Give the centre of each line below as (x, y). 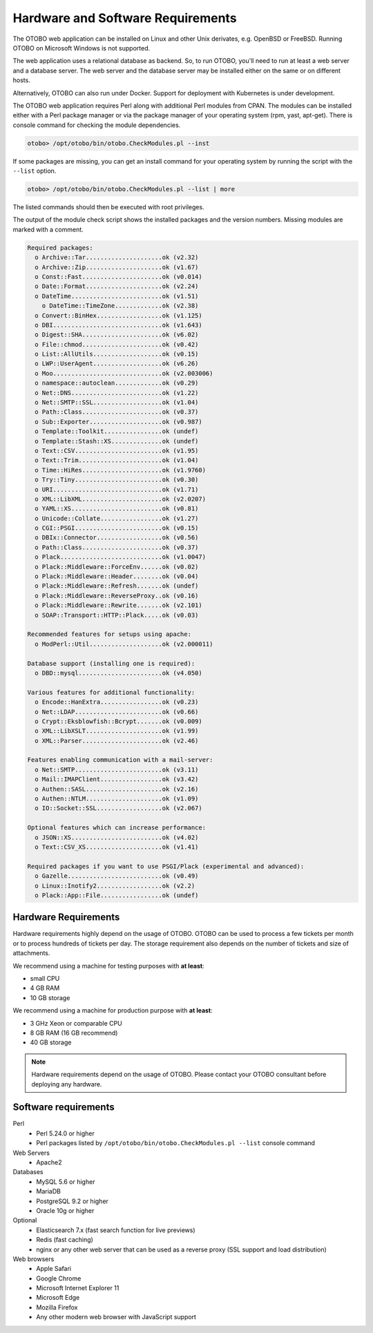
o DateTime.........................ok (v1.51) (117, 296)
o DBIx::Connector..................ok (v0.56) (117, 538)
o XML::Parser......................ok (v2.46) (117, 740)
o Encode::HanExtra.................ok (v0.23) (117, 702)
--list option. (35, 171)
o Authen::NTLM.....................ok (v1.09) (117, 799)
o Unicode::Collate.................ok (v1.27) (117, 518)
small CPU (45, 978)
